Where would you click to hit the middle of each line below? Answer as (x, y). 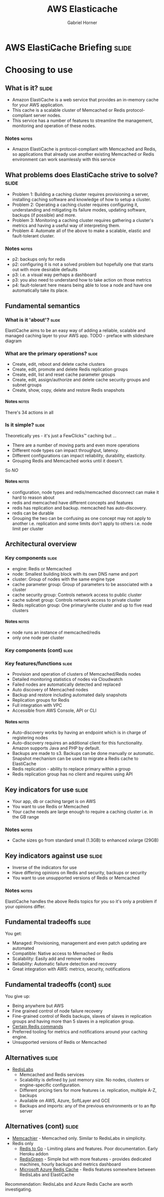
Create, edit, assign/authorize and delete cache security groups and (81, 380)
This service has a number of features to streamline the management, (82, 120)
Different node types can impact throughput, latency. (65, 450)
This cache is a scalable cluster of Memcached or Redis (69, 110)
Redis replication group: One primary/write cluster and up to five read (82, 605)
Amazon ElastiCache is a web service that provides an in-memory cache (85, 99)
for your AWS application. (38, 105)
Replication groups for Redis (41, 700)
